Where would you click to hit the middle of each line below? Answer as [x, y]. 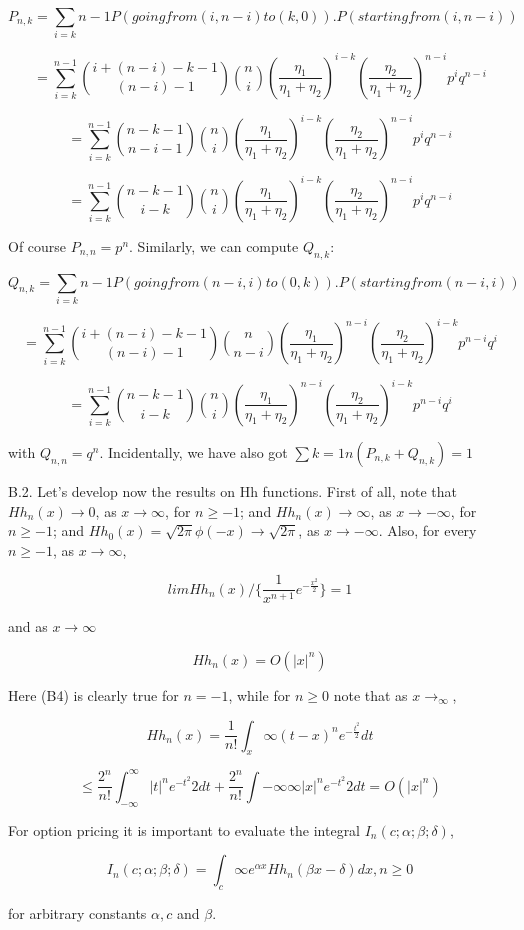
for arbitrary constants [77, 913]
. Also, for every [427, 530]
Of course [37, 245]
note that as [370, 694]
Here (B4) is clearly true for [93, 694]
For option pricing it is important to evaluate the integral [184, 829]
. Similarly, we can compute [214, 245]
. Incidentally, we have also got [193, 451]
